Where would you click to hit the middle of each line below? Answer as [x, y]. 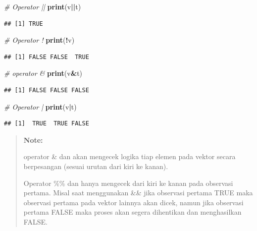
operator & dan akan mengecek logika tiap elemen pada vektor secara [129, 156]
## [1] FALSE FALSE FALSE [47, 90]
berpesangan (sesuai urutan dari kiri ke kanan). [96, 166]
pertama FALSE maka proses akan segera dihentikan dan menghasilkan [132, 212]
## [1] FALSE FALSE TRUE [47, 57]
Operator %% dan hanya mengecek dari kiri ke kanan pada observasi [128, 183]
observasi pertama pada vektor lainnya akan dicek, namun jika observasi [133, 202]
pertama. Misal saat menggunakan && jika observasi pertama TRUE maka [138, 193]
